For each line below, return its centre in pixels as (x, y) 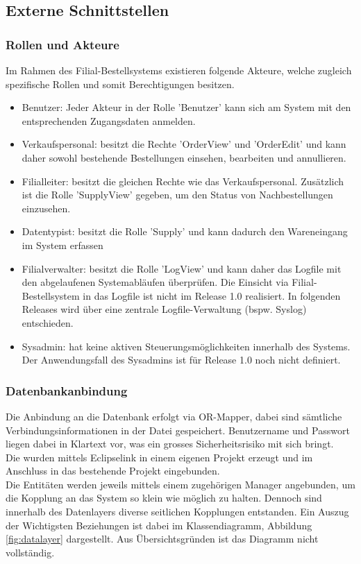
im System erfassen (62, 245)
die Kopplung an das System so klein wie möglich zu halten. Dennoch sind (164, 498)
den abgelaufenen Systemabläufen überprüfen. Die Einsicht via (155, 282)
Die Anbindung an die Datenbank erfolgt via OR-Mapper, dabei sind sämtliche (174, 416)
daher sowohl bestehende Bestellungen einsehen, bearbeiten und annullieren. (184, 157)
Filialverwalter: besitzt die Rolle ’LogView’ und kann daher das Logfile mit (182, 268)
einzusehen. (46, 208)
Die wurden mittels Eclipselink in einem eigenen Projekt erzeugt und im (159, 457)
